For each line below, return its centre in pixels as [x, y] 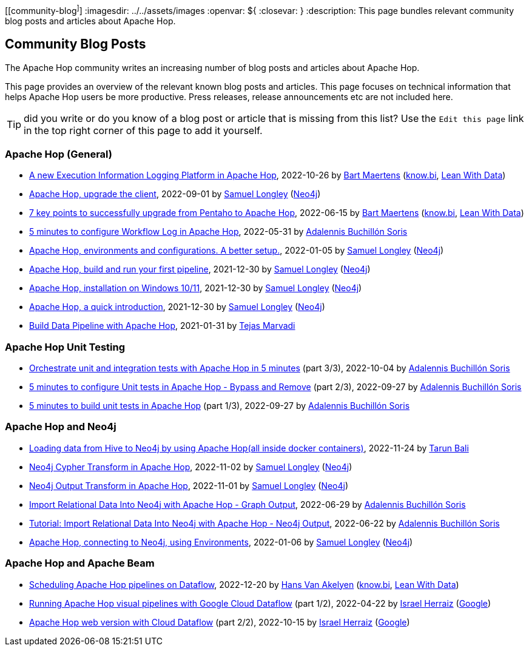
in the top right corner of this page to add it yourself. [143, 130]
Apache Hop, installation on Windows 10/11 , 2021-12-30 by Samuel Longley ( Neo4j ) [196, 288]
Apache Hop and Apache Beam [80, 563]
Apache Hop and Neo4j [61, 427]
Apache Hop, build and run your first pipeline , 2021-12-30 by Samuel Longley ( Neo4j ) [200, 269]
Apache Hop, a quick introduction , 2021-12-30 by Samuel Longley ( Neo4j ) [177, 307]
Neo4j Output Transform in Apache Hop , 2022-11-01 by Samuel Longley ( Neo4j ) [189, 485]
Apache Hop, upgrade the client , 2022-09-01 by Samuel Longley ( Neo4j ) [175, 194]
